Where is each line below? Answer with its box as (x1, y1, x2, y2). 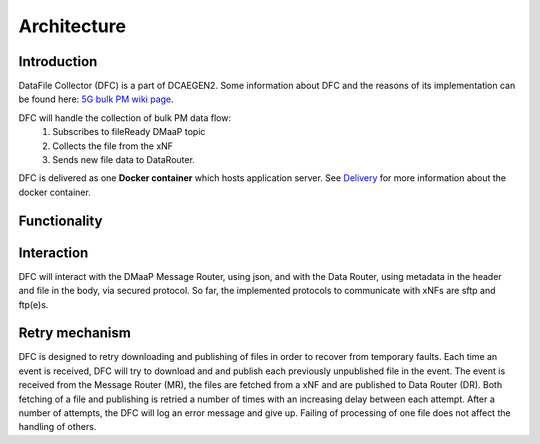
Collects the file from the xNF (52, 140, 174, 152)
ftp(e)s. (18, 298, 49, 310)
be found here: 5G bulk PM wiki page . (18, 93, 174, 105)
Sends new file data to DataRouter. (52, 154, 195, 166)
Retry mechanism (18, 325, 132, 342)
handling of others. (18, 421, 97, 433)
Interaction (18, 244, 89, 261)
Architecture (18, 15, 127, 37)
